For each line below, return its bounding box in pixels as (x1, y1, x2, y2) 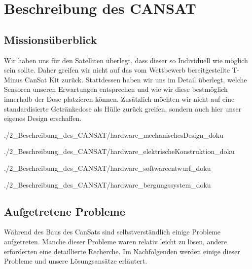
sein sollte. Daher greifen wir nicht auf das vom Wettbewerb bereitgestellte (4, 65, 230, 75)
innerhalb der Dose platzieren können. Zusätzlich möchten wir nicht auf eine (4, 93, 235, 104)
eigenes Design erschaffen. (4, 113, 82, 123)
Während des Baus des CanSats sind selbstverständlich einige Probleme (4, 227, 220, 237)
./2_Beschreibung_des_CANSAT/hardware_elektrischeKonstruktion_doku (4, 146, 235, 156)
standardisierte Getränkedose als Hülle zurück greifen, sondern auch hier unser (4, 103, 242, 114)
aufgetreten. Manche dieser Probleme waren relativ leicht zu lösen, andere (4, 236, 227, 246)
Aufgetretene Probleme (4, 203, 125, 219)
